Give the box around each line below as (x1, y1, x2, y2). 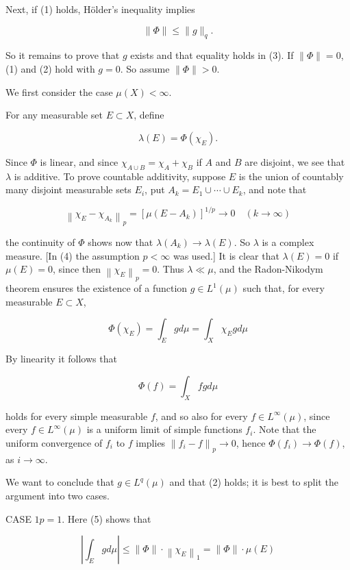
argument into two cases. (5, 488, 110, 503)
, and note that (242, 182, 307, 197)
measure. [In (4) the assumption (5, 248, 140, 262)
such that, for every (242, 281, 325, 295)
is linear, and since (40, 154, 118, 169)
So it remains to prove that (5, 48, 120, 62)
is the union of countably (238, 169, 344, 183)
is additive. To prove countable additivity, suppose (14, 169, 226, 183)
